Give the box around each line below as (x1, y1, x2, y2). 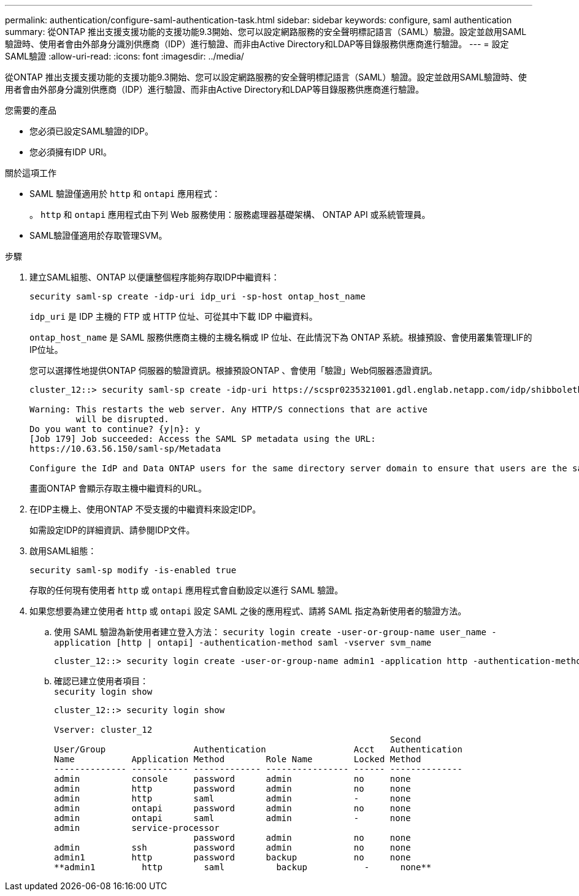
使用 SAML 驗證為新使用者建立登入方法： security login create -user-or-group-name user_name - (54, 627, 497, 637)
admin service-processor (54, 823, 220, 833)
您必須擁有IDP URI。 (29, 147, 112, 157)
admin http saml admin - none (54, 794, 411, 803)
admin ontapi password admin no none (54, 803, 411, 813)
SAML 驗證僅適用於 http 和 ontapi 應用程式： (29, 188, 221, 199)
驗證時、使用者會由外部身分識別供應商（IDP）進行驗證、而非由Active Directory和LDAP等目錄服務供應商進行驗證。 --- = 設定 (5, 39, 509, 49)
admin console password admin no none (54, 774, 411, 784)
